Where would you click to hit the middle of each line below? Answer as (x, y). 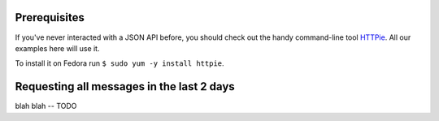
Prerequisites (50, 17)
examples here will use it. (57, 48)
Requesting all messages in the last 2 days (125, 86)
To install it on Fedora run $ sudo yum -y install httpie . (120, 63)
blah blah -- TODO (46, 106)
